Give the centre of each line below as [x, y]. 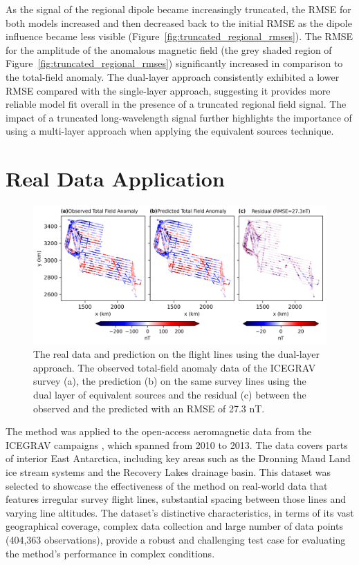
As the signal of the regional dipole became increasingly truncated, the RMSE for [178, 9]
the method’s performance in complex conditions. [110, 553]
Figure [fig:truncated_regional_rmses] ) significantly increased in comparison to [174, 63]
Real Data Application [115, 179]
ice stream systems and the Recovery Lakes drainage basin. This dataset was [168, 472]
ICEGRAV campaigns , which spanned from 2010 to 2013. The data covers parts [177, 444]
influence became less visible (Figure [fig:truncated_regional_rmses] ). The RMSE [179, 36]
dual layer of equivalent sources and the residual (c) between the [170, 395]
